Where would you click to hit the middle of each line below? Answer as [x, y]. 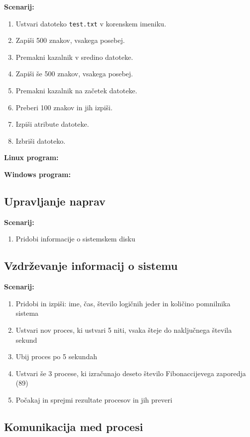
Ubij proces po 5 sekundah [56, 356]
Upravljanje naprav [55, 201]
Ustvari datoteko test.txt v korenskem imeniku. [91, 23]
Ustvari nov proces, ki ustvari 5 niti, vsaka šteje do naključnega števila [124, 329]
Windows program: [37, 174]
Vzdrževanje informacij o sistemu [91, 266]
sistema [27, 313]
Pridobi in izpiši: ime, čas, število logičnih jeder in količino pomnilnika [123, 303]
